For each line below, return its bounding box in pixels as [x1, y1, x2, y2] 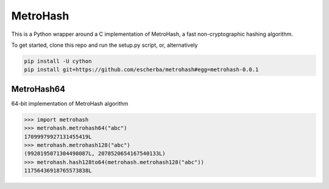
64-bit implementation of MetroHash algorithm [11, 100, 129, 107]
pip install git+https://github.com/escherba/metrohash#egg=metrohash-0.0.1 [24, 66, 259, 73]
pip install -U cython [24, 58, 92, 64]
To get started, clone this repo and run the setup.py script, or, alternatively [11, 41, 198, 49]
